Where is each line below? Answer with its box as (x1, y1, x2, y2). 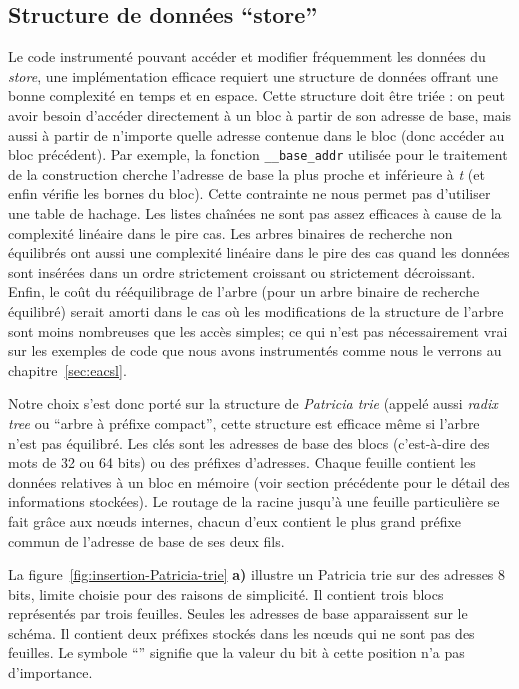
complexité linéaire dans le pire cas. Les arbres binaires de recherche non (8, 222, 453, 243)
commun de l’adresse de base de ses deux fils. (8, 530, 285, 551)
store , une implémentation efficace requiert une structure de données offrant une (8, 65, 498, 86)
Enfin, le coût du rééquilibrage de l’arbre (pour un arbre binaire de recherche (8, 281, 480, 302)
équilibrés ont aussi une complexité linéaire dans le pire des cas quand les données (8, 242, 510, 263)
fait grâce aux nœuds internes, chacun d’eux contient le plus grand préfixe (8, 510, 462, 531)
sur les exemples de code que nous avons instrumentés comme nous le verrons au (8, 340, 502, 361)
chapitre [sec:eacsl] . (8, 359, 127, 380)
